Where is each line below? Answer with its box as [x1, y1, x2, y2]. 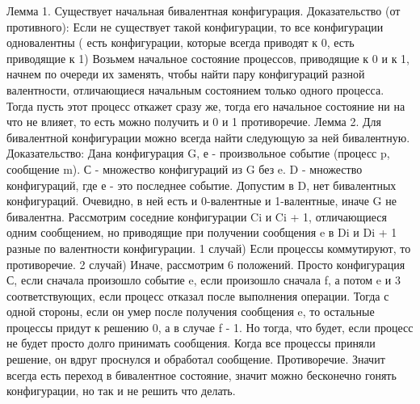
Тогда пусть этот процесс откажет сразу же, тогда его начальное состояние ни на [6, 97, 405, 114]
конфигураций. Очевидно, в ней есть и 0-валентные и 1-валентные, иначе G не [6, 192, 397, 209]
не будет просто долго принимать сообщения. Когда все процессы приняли [6, 335, 376, 351]
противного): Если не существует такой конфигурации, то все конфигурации [6, 18, 384, 35]
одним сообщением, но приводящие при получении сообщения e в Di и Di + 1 [6, 224, 397, 241]
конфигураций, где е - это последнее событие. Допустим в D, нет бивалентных [6, 176, 397, 193]
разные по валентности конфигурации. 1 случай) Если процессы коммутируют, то [6, 239, 411, 256]
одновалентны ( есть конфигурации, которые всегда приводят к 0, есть [6, 34, 355, 51]
